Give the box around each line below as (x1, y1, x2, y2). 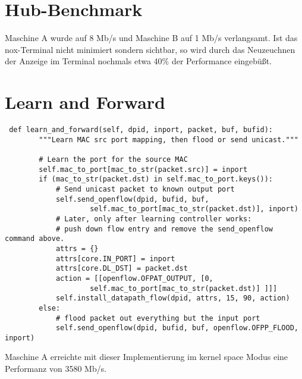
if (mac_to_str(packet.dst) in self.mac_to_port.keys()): (39, 175, 273, 184)
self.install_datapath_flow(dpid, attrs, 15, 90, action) (55, 294, 290, 303)
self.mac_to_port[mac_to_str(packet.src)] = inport (39, 165, 248, 174)
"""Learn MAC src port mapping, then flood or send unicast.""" (39, 135, 298, 144)
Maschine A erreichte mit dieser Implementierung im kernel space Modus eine (5, 350, 288, 363)
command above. (5, 234, 65, 243)
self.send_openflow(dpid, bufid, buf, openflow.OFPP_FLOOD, (55, 324, 298, 333)
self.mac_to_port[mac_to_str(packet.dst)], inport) (90, 205, 298, 214)
